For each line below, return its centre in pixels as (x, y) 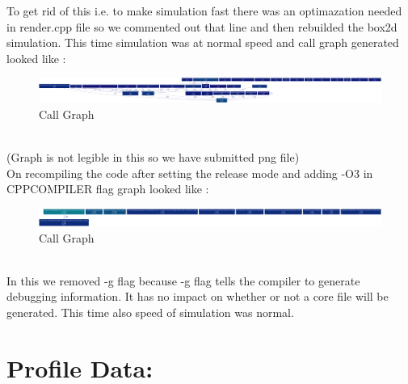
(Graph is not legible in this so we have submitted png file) (153, 157)
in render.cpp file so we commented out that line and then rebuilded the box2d (202, 26)
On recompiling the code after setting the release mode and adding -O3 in (190, 173)
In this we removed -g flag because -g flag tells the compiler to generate (183, 280)
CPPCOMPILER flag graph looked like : (108, 189)
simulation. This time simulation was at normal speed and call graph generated (203, 42)
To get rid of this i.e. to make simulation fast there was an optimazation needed (204, 11)
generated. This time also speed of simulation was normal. (150, 312)
